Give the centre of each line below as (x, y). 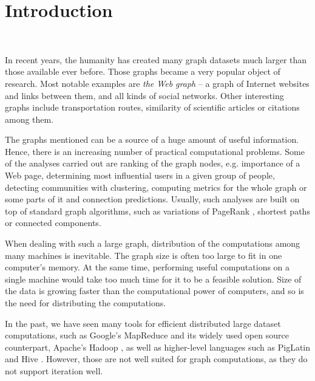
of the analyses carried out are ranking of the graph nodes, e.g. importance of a (153, 163)
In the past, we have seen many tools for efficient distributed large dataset (143, 323)
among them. (29, 119)
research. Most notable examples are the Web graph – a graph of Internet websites (157, 83)
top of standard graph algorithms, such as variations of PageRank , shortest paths (157, 211)
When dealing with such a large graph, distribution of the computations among (153, 243)
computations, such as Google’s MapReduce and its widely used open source (147, 335)
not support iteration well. (54, 370)
